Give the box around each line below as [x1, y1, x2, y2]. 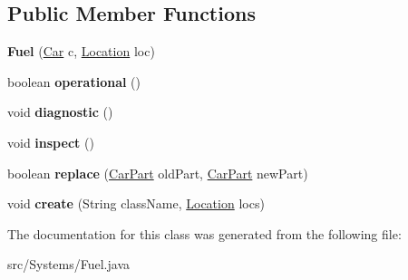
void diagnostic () [7, 102, 113, 121]
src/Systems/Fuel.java [7, 255, 131, 274]
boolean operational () [7, 72, 141, 91]
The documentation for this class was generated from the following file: [7, 224, 402, 243]
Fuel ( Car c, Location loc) [7, 42, 155, 61]
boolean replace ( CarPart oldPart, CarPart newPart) [7, 163, 308, 182]
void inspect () [7, 132, 94, 151]
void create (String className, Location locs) [7, 194, 265, 213]
